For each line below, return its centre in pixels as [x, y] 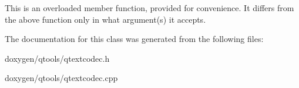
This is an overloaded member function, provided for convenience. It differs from [149, 8]
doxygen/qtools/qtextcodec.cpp [61, 78]
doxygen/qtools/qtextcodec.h [57, 58]
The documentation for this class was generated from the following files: [134, 39]
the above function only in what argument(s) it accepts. [105, 19]
